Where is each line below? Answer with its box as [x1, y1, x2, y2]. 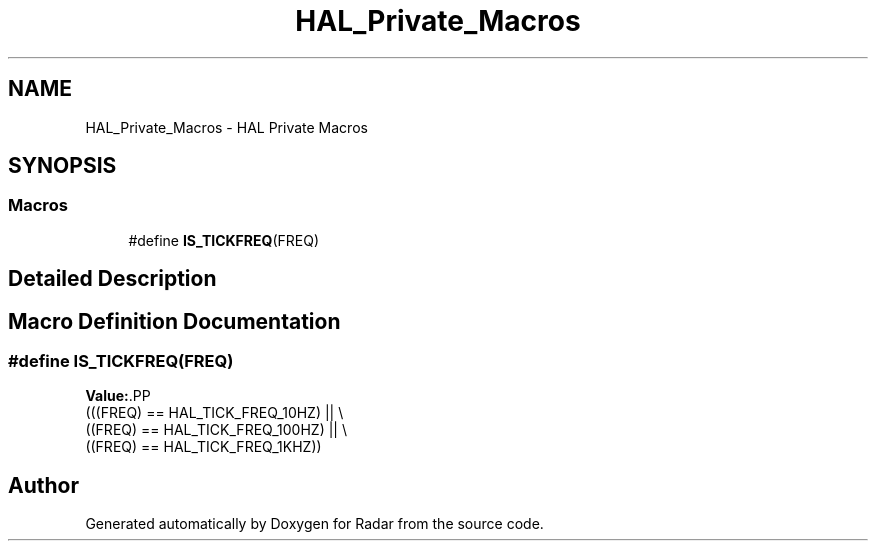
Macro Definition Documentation [8, 308, 341, 334]
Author [8, 472, 79, 498]
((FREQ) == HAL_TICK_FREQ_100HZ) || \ [85, 421, 347, 439]
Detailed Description [8, 266, 217, 292]
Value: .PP [85, 387, 151, 405]
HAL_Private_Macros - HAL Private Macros [85, 118, 368, 136]
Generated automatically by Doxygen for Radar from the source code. [85, 515, 544, 533]
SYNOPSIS [8, 153, 117, 179]
